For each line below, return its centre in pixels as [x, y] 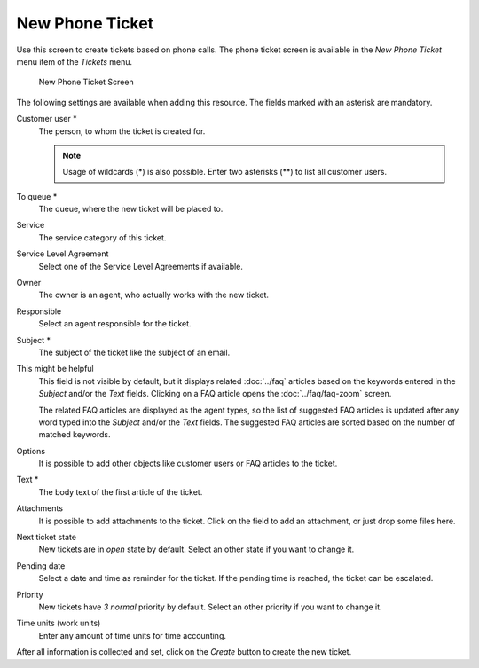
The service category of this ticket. [102, 237]
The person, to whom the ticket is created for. [122, 131]
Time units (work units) [59, 623]
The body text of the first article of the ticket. [121, 491]
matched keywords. [75, 435]
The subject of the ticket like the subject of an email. [134, 352]
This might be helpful [55, 369]
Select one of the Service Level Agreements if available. [141, 266]
